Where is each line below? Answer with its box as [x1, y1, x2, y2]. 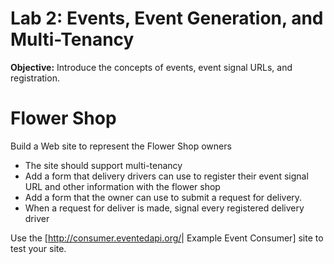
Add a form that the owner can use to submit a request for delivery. [24, 191, 303, 203]
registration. [10, 72, 60, 84]
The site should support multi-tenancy [24, 159, 183, 171]
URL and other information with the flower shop [24, 180, 221, 192]
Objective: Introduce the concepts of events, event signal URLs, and [10, 61, 293, 73]
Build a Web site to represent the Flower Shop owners [10, 140, 232, 152]
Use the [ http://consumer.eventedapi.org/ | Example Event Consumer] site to [10, 232, 324, 244]
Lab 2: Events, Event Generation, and [10, 7, 324, 30]
